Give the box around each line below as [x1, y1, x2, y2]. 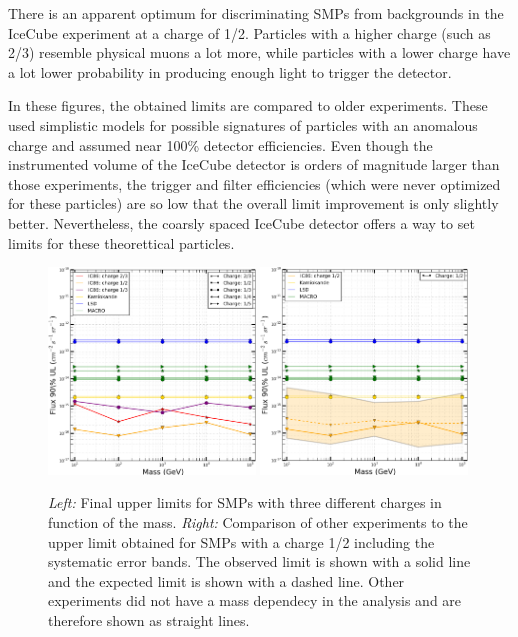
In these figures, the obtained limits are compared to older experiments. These [8, 95, 488, 116]
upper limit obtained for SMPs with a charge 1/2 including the [48, 531, 435, 552]
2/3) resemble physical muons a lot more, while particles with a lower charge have [8, 42, 511, 63]
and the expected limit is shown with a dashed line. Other [48, 570, 405, 591]
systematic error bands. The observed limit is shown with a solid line [48, 551, 471, 572]
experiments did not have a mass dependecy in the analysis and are [48, 590, 462, 611]
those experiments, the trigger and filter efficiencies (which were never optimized [8, 173, 501, 194]
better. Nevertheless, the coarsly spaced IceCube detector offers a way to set [8, 212, 475, 233]
